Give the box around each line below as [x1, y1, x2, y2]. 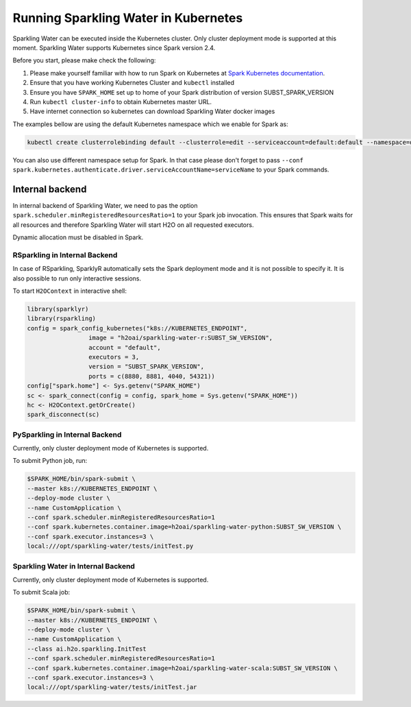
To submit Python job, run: [12, 457, 88, 465]
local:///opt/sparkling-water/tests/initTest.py [27, 542, 194, 550]
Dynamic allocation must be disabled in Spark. [12, 233, 144, 241]
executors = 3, [88, 353, 140, 361]
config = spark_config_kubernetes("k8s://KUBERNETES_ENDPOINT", [27, 324, 248, 332]
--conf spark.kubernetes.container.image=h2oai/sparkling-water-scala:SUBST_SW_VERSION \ [27, 664, 338, 672]
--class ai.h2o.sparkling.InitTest [27, 645, 147, 653]
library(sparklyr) [27, 305, 89, 313]
